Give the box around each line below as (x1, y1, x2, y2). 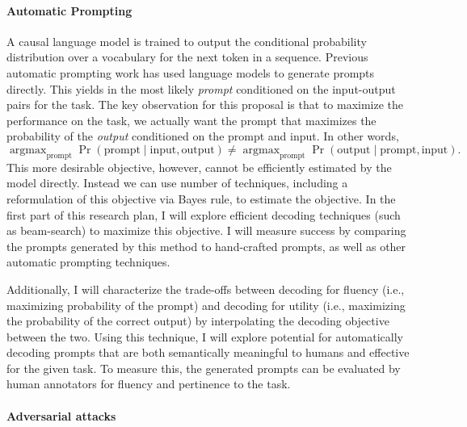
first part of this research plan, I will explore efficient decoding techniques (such (6, 206, 401, 223)
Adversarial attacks (6, 407, 116, 424)
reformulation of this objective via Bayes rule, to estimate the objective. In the (6, 190, 396, 207)
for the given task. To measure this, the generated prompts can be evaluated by (6, 359, 401, 376)
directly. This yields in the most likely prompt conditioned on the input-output (6, 80, 396, 97)
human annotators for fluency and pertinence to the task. (6, 375, 291, 392)
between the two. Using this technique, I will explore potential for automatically (6, 328, 404, 345)
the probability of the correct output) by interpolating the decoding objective (6, 312, 389, 329)
